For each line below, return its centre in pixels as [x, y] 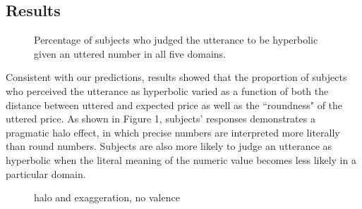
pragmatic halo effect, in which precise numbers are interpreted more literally [173, 132]
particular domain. [46, 173]
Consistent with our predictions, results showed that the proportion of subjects [176, 77]
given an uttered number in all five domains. [130, 53]
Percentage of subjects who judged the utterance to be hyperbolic [176, 40]
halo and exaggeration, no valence [107, 197]
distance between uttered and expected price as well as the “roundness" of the [174, 104]
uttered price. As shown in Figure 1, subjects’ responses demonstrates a [161, 119]
